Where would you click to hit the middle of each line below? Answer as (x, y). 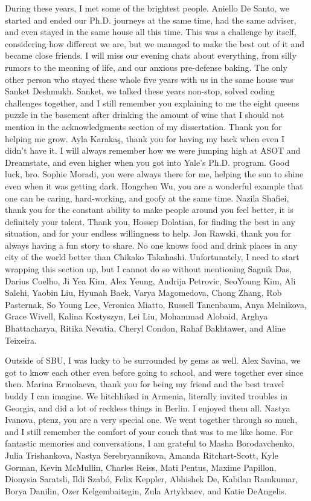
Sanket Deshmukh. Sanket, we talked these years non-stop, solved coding (140, 91)
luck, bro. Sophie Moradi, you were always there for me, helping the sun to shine (154, 174)
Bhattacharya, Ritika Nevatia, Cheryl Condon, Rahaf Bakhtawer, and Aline (145, 328)
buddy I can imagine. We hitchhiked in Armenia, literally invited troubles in (146, 396)
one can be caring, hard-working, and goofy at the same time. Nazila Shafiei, (147, 198)
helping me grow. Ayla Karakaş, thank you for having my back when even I (145, 138)
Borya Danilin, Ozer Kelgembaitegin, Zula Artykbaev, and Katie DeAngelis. (146, 490)
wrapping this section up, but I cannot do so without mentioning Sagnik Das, (149, 269)
